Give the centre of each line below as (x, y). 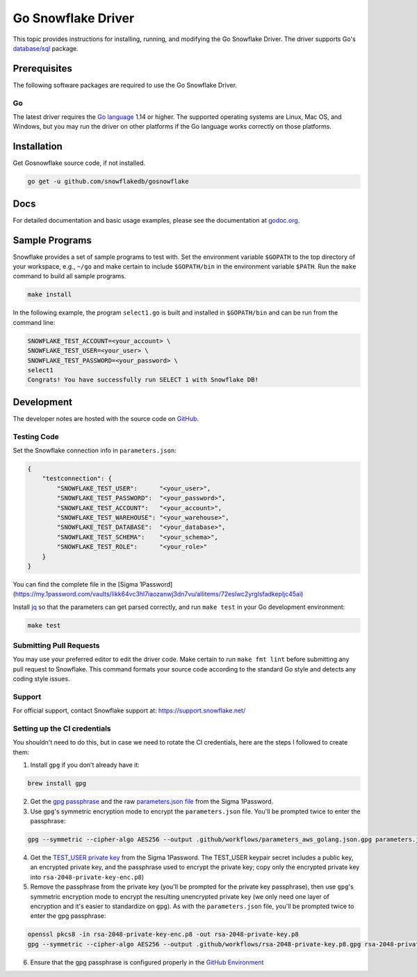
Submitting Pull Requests (56, 645)
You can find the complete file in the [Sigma (75, 584)
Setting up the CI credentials (62, 729)
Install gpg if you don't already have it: (85, 765)
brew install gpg (57, 784)
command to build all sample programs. (69, 276)
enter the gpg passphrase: (68, 916)
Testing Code (36, 436)
